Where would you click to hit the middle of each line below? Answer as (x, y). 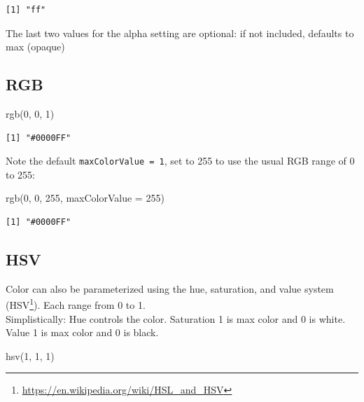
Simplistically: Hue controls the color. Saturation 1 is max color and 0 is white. (176, 318)
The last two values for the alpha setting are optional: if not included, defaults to (180, 33)
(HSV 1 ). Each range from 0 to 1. (76, 304)
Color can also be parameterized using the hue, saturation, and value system (170, 288)
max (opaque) (35, 47)
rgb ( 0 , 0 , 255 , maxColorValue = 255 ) (85, 198)
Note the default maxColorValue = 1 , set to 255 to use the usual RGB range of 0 (180, 161)
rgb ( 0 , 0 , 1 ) (30, 113)
